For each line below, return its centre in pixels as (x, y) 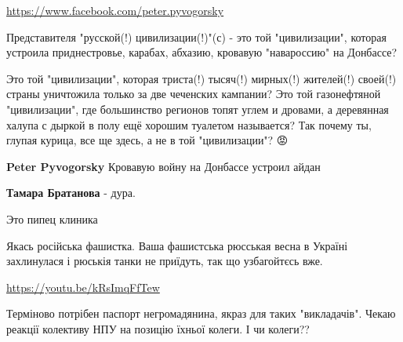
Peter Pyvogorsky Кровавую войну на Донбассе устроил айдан (163, 166)
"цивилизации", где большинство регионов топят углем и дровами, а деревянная (198, 109)
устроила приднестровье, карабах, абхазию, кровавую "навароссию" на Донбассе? (202, 52)
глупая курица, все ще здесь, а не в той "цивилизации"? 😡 (147, 140)
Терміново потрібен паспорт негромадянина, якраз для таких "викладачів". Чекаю (201, 313)
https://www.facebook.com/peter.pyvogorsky (115, 10)
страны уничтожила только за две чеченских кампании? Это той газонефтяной (194, 94)
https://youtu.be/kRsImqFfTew (83, 287)
